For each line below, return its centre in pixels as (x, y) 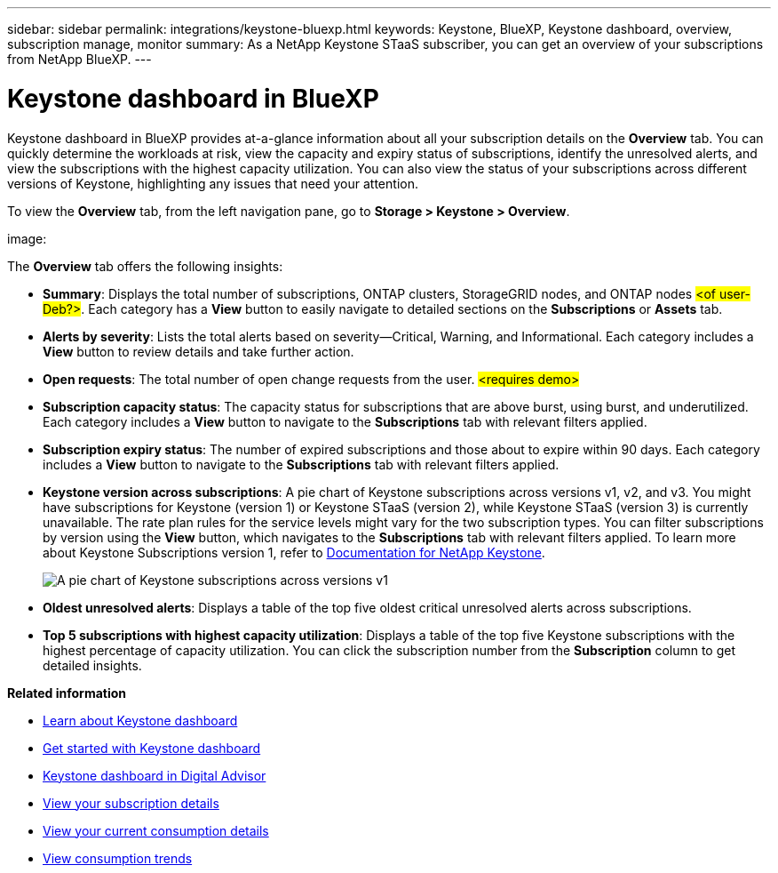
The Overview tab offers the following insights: (145, 266)
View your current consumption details (156, 830)
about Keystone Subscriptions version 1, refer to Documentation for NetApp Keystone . (294, 552)
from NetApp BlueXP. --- (79, 59)
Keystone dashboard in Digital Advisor (155, 775)
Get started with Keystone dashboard (152, 748)
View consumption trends (118, 858)
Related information (67, 693)
